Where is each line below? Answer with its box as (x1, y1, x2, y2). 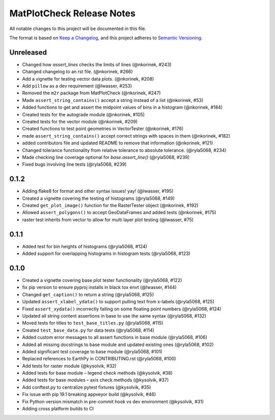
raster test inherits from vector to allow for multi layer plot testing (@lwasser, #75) (22, 217, 194, 223)
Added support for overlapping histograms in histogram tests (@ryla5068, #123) (22, 250, 190, 257)
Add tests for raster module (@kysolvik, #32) (22, 362, 117, 369)
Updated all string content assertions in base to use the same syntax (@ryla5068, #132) (22, 312, 206, 319)
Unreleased (9, 48, 47, 57)
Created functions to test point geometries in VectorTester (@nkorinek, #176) (22, 125, 184, 132)
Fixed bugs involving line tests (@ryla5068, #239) (22, 161, 127, 168)
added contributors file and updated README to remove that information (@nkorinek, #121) (22, 140, 213, 146)
